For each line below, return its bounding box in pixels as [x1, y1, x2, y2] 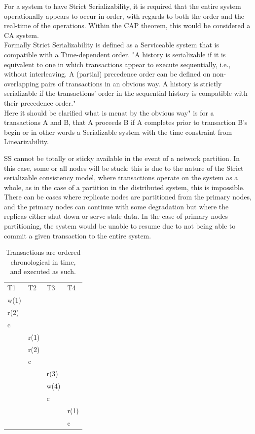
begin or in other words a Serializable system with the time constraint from [4, 126, 232, 137]
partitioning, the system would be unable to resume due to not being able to [4, 221, 236, 231]
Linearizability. [4, 136, 49, 147]
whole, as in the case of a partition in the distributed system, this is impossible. [4, 182, 245, 192]
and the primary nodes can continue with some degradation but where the [4, 201, 229, 211]
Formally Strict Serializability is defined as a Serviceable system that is [4, 39, 219, 50]
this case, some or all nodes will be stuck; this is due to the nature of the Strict [4, 162, 244, 173]
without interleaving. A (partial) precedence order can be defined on [4, 69, 211, 79]
